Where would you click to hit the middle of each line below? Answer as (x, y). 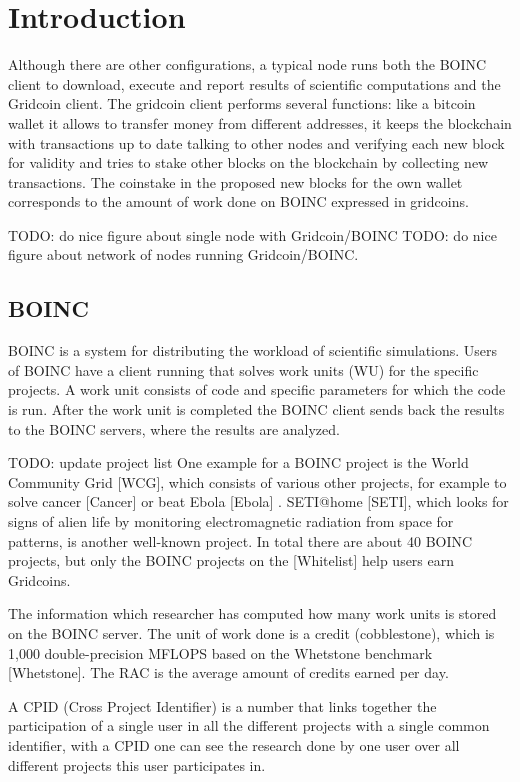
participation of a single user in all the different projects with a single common (249, 725)
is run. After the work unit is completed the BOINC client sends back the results (256, 409)
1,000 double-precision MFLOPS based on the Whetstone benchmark (220, 652)
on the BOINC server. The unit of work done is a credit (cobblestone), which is (251, 632)
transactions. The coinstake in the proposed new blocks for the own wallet (235, 181)
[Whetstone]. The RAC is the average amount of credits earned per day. (228, 672)
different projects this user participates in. (137, 764)
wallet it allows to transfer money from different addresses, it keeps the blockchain (260, 122)
